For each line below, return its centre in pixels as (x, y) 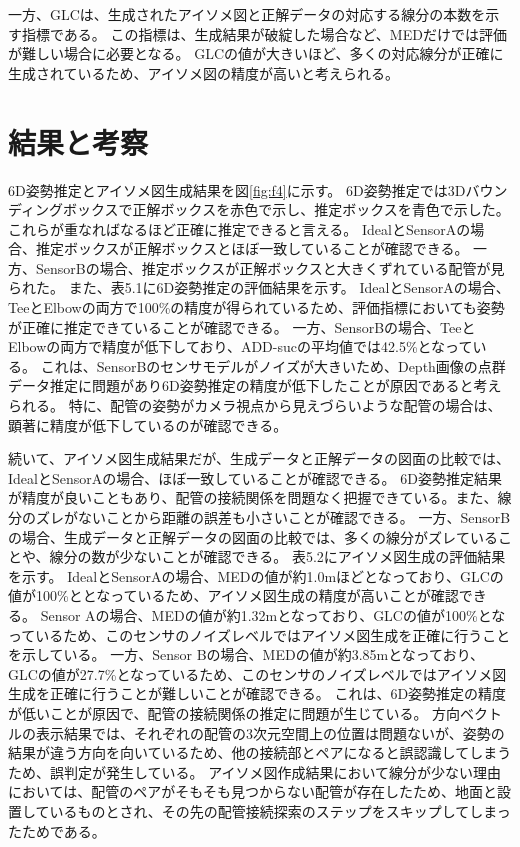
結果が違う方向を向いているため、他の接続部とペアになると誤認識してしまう (260, 752)
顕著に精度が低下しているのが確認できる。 (148, 424)
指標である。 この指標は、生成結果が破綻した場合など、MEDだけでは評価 (264, 33)
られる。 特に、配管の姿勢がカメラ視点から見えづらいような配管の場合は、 (255, 405)
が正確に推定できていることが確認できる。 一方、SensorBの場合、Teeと (242, 326)
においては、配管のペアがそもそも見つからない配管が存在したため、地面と (253, 791)
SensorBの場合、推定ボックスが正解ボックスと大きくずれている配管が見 (270, 267)
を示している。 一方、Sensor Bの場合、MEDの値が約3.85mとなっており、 (246, 654)
